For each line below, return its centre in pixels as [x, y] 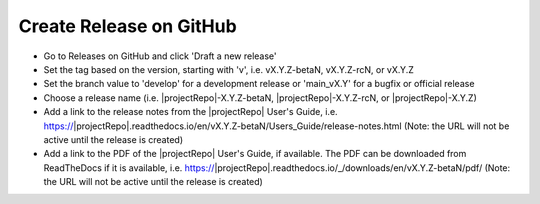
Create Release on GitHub [127, 26]
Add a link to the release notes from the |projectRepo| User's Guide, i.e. [191, 112]
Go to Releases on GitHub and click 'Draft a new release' [160, 56]
